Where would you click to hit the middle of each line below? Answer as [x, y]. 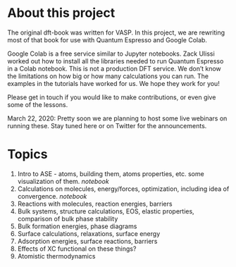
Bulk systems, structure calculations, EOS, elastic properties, [106, 211]
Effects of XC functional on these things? [77, 249]
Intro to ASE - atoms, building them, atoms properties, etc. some [111, 173]
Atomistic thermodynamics [56, 256]
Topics [27, 155]
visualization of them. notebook [63, 181]
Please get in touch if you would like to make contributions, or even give [112, 97]
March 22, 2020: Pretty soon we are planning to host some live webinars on [117, 118]
